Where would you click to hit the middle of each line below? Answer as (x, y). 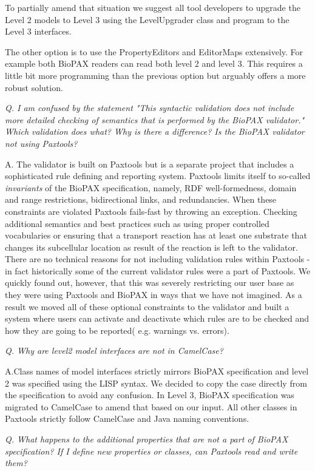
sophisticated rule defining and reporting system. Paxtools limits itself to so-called (158, 176)
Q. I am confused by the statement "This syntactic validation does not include (150, 108)
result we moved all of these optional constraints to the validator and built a (147, 306)
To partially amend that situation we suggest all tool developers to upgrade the (153, 7)
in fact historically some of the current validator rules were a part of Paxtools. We (158, 270)
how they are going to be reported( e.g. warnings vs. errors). (117, 330)
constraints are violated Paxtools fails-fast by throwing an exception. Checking (151, 211)
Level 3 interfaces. (38, 31)
